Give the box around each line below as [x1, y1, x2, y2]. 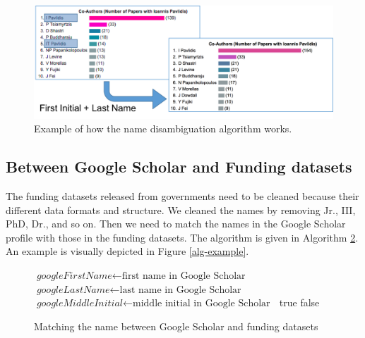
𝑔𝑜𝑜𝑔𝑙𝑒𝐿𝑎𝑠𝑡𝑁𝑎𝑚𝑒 [36, 284, 110, 295]
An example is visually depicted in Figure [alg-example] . [6, 244, 249, 258]
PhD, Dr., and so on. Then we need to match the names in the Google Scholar [6, 216, 346, 231]
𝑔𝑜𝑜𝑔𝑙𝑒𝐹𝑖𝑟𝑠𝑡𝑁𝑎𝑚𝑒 [36, 271, 112, 282]
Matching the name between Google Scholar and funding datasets [34, 318, 318, 333]
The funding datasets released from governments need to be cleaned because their [6, 189, 359, 204]
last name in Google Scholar [119, 284, 241, 295]
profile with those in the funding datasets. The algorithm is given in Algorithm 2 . [6, 230, 359, 244]
